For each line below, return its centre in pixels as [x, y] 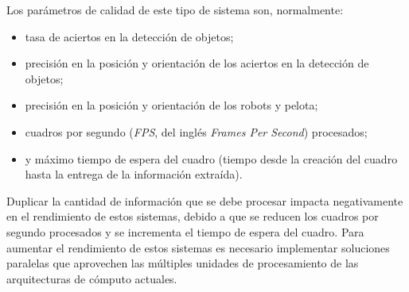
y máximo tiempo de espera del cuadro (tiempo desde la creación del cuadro [211, 158]
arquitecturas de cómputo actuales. [92, 278]
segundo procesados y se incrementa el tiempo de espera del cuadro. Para [185, 231]
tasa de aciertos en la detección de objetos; [129, 36]
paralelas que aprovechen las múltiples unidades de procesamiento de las [183, 263]
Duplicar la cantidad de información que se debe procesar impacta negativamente [205, 200]
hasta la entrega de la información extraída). [134, 174]
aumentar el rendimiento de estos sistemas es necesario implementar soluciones [198, 247]
